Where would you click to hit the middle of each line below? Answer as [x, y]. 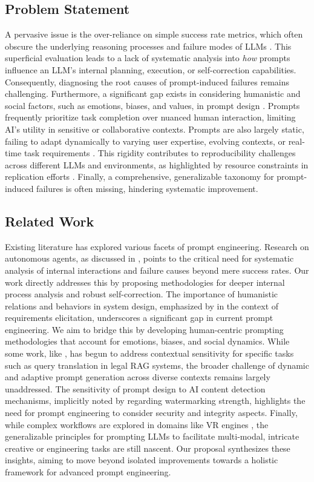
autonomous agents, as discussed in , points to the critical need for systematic [149, 258]
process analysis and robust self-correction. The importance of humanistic [142, 294]
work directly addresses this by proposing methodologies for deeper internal [145, 282]
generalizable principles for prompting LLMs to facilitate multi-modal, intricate [152, 436]
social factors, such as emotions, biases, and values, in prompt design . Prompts [152, 105]
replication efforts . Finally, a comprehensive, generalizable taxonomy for [139, 177]
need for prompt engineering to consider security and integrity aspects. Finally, [151, 413]
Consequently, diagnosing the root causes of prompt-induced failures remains [147, 81]
